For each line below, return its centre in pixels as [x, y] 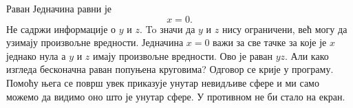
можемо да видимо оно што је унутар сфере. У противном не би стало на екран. [176, 96]
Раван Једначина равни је [59, 8]
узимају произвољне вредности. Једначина [95, 42]
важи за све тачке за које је [270, 42]
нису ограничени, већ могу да [285, 29]
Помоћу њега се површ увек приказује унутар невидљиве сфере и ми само [163, 82]
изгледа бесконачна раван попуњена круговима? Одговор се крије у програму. [170, 69]
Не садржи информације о [61, 29]
